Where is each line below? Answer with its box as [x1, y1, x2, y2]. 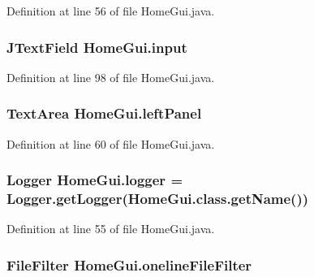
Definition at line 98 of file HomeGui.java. [6, 68, 215, 85]
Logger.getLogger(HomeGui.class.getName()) [6, 188, 309, 209]
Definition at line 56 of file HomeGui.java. [6, 2, 215, 19]
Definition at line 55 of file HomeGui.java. [6, 220, 215, 237]
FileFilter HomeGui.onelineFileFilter [6, 254, 252, 275]
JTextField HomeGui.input [6, 37, 187, 57]
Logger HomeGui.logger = [6, 170, 183, 190]
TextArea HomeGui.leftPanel [6, 103, 202, 123]
